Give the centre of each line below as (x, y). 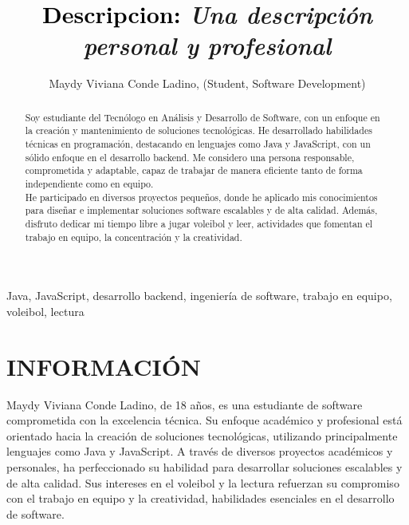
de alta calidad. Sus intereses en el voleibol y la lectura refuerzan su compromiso (203, 482)
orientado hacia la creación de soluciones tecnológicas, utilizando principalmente (202, 435)
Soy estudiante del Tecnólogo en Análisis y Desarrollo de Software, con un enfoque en (203, 117)
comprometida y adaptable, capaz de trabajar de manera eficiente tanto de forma (194, 170)
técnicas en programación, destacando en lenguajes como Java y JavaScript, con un (198, 144)
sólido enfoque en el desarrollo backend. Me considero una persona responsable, (190, 157)
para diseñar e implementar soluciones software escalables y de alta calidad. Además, (201, 210)
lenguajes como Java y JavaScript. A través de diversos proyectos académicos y (200, 451)
